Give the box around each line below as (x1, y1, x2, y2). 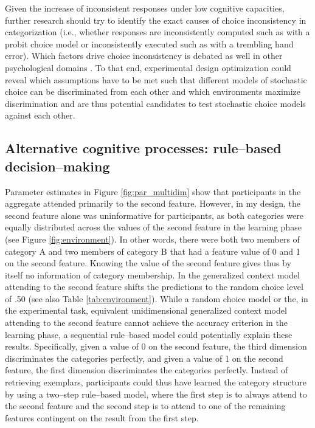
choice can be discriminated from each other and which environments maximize (5, 85, 300, 98)
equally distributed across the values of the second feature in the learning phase (5, 221, 302, 233)
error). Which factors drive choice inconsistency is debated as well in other (5, 49, 283, 62)
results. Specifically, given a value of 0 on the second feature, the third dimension (5, 340, 307, 353)
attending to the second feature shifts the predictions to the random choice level (5, 280, 303, 293)
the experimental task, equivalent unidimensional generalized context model (5, 304, 287, 317)
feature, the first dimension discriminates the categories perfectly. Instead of (5, 364, 288, 376)
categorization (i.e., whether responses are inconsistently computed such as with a (5, 26, 310, 38)
